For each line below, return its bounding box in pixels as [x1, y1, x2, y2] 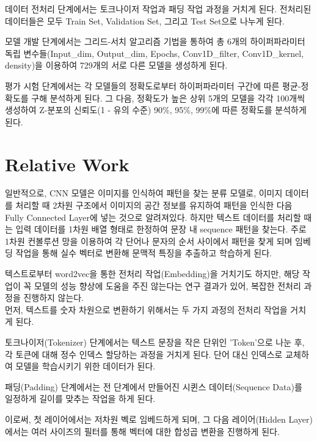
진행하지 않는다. [23, 291, 84, 304]
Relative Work [5, 151, 129, 176]
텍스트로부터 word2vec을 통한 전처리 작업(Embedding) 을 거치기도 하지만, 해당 [5, 267, 300, 280]
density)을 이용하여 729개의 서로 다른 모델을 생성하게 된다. [5, 59, 228, 72]
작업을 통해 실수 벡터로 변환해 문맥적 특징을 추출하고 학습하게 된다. [15, 246, 272, 259]
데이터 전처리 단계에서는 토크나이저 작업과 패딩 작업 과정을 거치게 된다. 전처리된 [5, 2, 312, 15]
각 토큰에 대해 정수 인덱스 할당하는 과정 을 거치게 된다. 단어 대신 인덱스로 [5, 347, 283, 360]
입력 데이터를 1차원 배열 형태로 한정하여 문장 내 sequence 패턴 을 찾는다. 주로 [15, 223, 307, 235]
